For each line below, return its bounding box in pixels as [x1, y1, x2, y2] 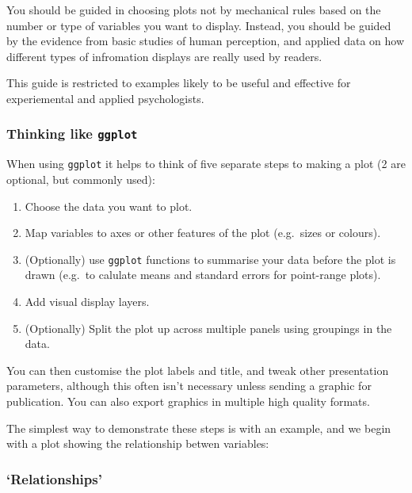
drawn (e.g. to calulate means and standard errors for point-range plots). [25, 266, 381, 283]
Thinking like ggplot [6, 124, 138, 143]
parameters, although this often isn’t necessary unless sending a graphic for [6, 377, 372, 394]
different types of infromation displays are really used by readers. [6, 48, 322, 64]
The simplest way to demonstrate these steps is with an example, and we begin [6, 419, 391, 436]
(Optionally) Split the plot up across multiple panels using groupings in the [25, 319, 392, 336]
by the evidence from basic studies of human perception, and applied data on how [6, 32, 404, 49]
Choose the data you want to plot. [25, 197, 193, 214]
